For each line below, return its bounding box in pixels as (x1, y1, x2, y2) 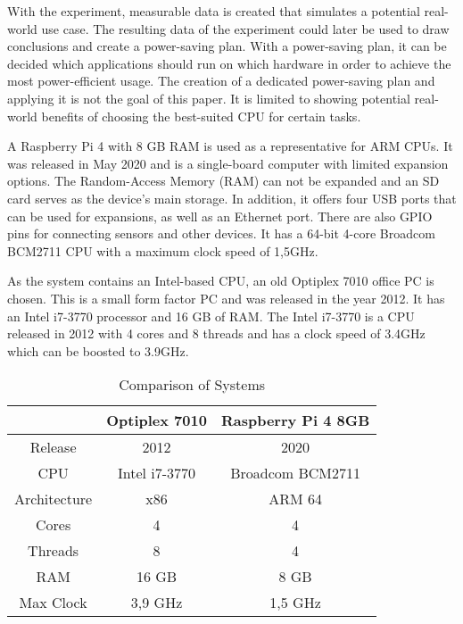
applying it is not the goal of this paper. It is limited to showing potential (7, 88, 410, 107)
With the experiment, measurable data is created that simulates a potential (7, 2, 420, 20)
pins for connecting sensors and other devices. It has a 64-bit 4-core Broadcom (7, 224, 435, 243)
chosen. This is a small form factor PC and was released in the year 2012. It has (7, 288, 445, 307)
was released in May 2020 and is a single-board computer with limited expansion (7, 154, 449, 172)
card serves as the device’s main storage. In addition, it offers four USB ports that (7, 188, 457, 207)
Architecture (14, 488, 93, 510)
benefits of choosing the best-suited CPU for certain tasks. (41, 106, 361, 125)
